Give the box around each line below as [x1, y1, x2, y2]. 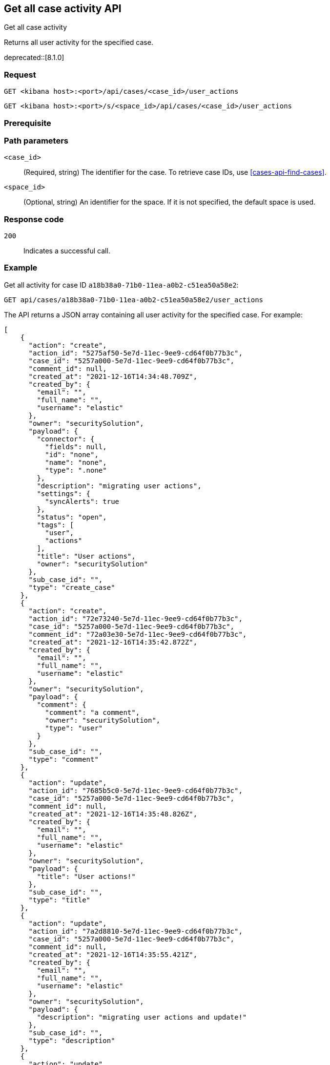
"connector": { [37, 435, 95, 443]
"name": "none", [45, 458, 107, 466]
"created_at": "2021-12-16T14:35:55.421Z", [28, 950, 198, 959]
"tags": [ [37, 521, 74, 529]
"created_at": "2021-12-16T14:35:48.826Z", [28, 810, 198, 818]
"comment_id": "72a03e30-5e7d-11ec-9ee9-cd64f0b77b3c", [28, 630, 247, 638]
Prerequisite [4, 118, 51, 128]
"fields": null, [45, 442, 107, 451]
